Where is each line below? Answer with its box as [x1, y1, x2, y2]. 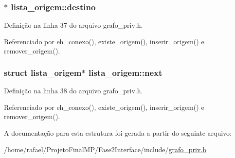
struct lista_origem [4, 66, 82, 78]
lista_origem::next [88, 66, 163, 78]
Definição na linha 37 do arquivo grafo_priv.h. [4, 20, 143, 30]
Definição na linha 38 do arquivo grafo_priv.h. [4, 86, 143, 96]
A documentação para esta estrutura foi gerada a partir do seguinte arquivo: [4, 128, 232, 138]
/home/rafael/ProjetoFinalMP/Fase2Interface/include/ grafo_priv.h [4, 144, 207, 154]
